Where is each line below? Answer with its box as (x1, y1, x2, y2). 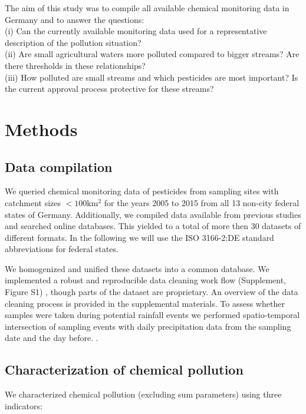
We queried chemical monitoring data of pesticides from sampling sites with (5, 185, 279, 197)
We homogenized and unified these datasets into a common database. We (5, 262, 269, 274)
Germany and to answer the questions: (5, 13, 144, 25)
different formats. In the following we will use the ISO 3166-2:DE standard (5, 231, 274, 243)
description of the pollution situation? (5, 36, 142, 48)
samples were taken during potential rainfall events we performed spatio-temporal (5, 309, 300, 321)
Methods (5, 117, 78, 141)
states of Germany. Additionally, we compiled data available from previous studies (5, 208, 301, 220)
